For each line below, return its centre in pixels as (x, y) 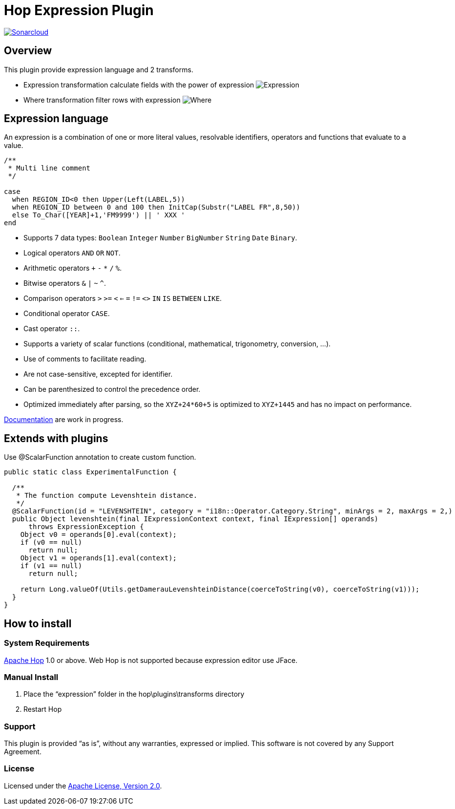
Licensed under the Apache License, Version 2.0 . (83, 786)
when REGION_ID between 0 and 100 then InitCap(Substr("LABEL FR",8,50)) (156, 207)
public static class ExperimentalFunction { (91, 472)
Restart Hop (43, 709)
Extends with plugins (56, 438)
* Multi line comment (49, 168)
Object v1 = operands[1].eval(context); (99, 558)
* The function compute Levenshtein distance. (107, 496)
